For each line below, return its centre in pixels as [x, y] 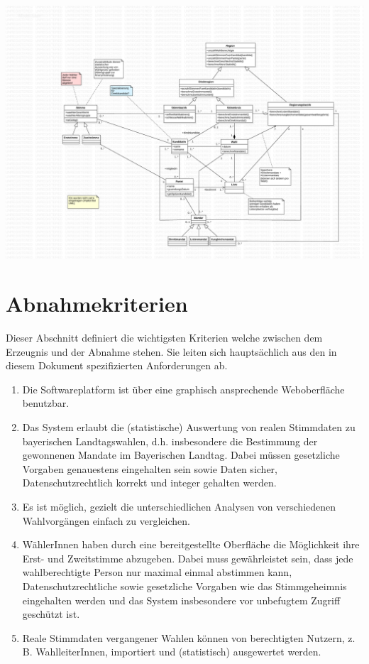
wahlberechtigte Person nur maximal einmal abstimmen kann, [157, 572]
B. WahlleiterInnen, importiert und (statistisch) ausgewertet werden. [172, 652]
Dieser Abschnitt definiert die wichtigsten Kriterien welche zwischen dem [164, 338]
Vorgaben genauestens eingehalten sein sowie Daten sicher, [150, 468]
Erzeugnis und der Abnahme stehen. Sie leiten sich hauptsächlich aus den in [171, 351]
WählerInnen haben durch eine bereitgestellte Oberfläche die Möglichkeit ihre [191, 544]
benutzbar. [46, 403]
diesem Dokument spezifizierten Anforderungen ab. [117, 365]
